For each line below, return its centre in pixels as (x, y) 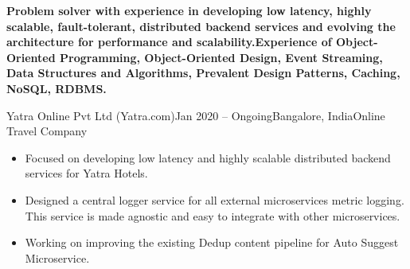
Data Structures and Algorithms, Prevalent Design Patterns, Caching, (203, 73)
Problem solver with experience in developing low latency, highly (189, 10)
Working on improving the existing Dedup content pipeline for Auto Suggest (212, 242)
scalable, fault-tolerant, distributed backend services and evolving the (201, 26)
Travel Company (47, 131)
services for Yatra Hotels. (86, 173)
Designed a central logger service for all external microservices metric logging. (215, 199)
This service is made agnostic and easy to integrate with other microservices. (213, 215)
